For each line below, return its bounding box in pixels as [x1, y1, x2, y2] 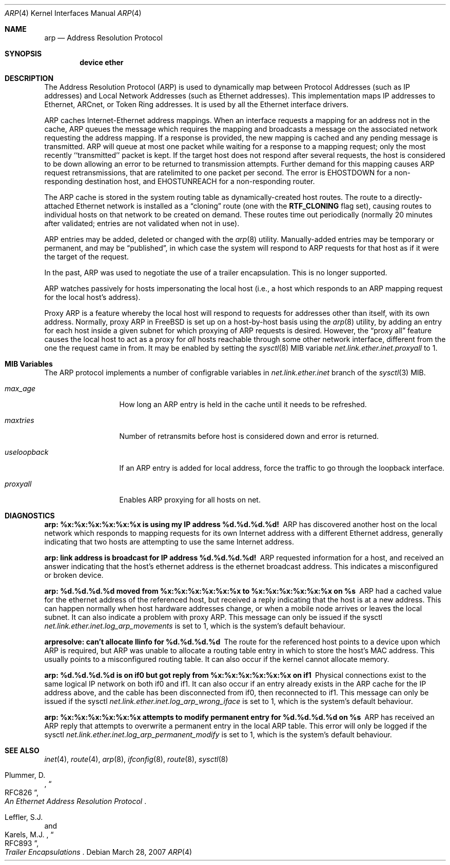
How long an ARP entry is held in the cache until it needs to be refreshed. [119, 400, 367, 409]
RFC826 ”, [5, 788, 39, 797]
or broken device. [44, 571, 104, 579]
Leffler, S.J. [5, 813, 43, 821]
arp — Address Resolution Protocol [44, 33, 163, 42]
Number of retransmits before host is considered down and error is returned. [119, 432, 379, 440]
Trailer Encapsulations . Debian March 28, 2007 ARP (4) [5, 848, 192, 856]
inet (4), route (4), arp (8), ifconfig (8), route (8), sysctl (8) [44, 755, 228, 763]
